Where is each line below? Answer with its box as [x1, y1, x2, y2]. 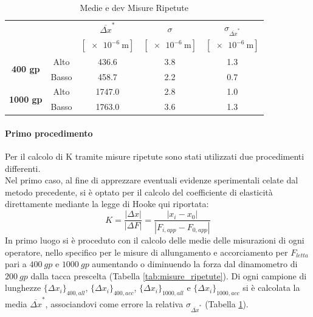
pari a [5, 257, 27, 270]
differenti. [5, 162, 41, 174]
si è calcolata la [242, 281, 300, 294]
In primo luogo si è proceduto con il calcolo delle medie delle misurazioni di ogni [5, 233, 304, 246]
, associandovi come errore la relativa [45, 297, 184, 310]
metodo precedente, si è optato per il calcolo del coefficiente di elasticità [5, 185, 273, 198]
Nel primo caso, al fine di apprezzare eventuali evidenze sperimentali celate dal [5, 174, 298, 186]
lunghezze [5, 281, 41, 294]
